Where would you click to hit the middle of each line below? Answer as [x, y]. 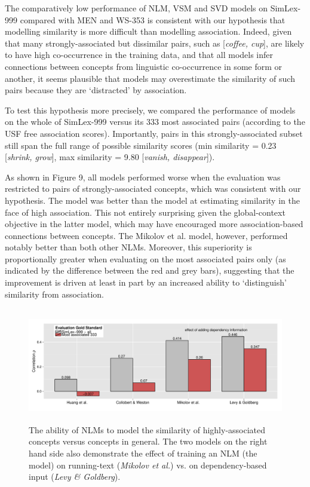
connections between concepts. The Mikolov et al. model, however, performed [146, 235]
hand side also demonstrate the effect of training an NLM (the [143, 453]
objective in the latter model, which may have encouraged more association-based [154, 224]
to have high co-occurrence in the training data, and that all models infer [139, 55]
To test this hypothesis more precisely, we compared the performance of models [150, 110]
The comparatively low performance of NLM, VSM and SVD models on [136, 8]
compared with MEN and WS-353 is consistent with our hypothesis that [153, 19]
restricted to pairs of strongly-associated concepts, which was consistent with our [153, 189]
